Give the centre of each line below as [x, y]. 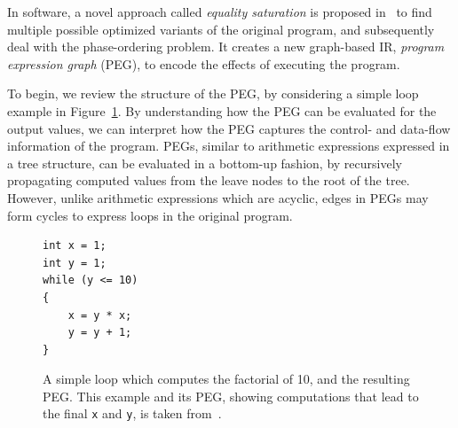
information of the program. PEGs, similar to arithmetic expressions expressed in [229, 146]
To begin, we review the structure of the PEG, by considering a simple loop [213, 93]
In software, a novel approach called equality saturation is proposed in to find [220, 12]
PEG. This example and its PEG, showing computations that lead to [231, 396]
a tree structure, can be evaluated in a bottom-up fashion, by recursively [205, 163]
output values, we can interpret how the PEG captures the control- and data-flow [229, 128]
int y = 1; [75, 263]
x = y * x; [100, 315]
